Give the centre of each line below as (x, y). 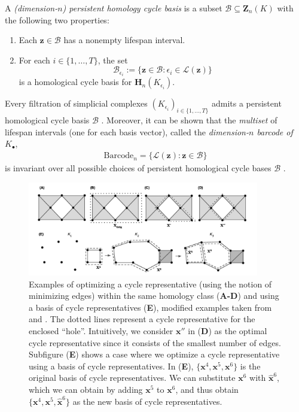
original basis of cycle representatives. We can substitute (132, 378)
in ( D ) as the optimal (228, 331)
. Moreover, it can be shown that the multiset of (189, 120)
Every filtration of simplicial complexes (76, 103)
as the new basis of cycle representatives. (147, 401)
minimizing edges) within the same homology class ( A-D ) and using (154, 296)
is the (250, 366)
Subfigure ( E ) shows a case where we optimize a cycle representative (154, 354)
